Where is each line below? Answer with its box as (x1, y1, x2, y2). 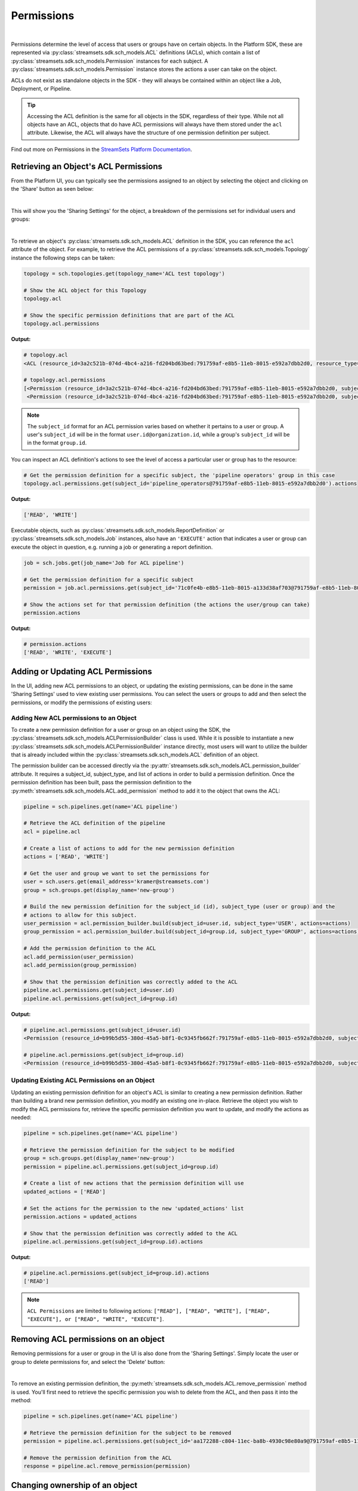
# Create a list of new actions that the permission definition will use (23, 1180, 244, 1187)
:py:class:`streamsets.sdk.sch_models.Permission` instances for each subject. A (11, 57, 208, 64)
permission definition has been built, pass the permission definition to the (11, 779, 192, 786)
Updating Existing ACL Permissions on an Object (11, 1077, 155, 1085)
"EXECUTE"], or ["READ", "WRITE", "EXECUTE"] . (27, 1316, 164, 1323)
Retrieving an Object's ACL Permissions (11, 161, 162, 171)
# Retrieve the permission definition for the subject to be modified (23, 1146, 235, 1153)
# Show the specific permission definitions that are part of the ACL (23, 312, 235, 318)
